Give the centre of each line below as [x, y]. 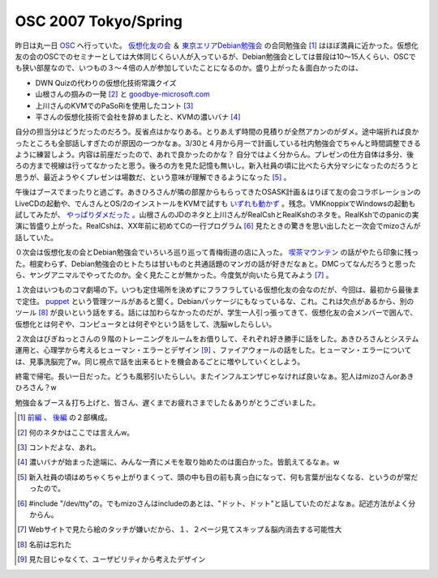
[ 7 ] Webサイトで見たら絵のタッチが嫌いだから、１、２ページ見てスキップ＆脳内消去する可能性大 [180, 529]
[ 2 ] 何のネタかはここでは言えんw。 [76, 432]
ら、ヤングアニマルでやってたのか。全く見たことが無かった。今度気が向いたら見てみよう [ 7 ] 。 [174, 275]
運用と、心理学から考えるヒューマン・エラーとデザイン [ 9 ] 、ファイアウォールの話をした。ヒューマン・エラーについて [213, 350]
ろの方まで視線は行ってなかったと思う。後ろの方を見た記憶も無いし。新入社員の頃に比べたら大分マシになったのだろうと [217, 165]
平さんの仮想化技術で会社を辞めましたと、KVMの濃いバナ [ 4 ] [138, 117]
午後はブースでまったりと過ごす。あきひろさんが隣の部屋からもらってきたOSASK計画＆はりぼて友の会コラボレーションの [218, 192]
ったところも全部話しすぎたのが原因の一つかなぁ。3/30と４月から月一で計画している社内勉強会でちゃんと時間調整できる [218, 143]
